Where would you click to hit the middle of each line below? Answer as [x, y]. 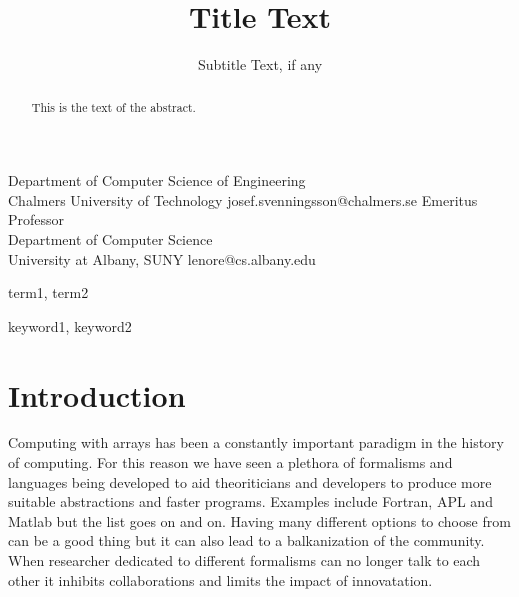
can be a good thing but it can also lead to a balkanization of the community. [246, 540]
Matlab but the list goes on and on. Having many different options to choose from [259, 520]
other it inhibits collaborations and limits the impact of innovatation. [220, 579]
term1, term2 [48, 292]
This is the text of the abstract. [113, 106]
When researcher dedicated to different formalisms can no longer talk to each [244, 560]
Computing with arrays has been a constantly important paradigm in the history [256, 442]
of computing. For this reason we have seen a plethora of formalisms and [230, 462]
